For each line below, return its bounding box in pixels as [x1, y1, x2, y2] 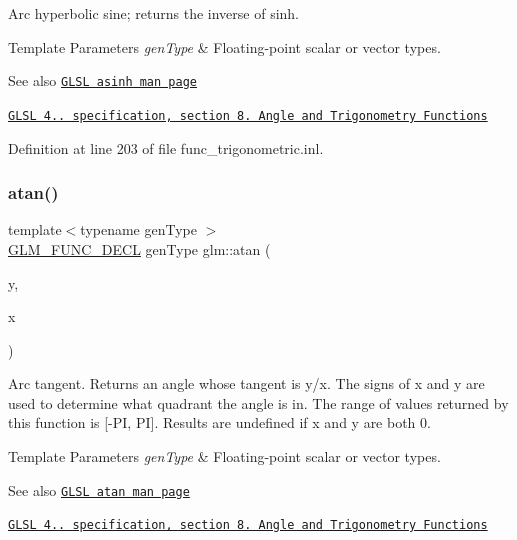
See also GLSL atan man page [8, 479, 190, 500]
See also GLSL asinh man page [8, 70, 197, 91]
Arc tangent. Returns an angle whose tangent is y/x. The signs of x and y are [8, 373, 485, 394]
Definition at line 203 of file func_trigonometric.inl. [8, 137, 324, 158]
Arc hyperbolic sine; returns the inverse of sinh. [8, 3, 300, 23]
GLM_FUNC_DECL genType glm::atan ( [8, 238, 271, 259]
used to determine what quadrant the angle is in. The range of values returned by [8, 392, 509, 413]
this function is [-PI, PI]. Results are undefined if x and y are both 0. [8, 412, 431, 433]
